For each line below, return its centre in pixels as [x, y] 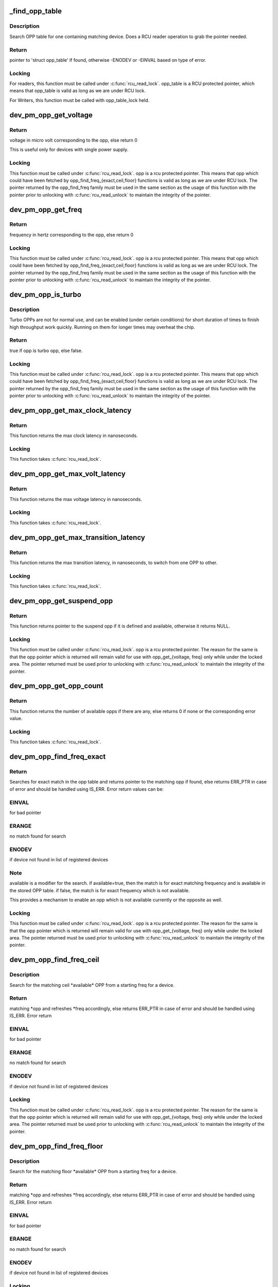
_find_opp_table [36, 11]
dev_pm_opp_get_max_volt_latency [67, 474]
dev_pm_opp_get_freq [46, 209]
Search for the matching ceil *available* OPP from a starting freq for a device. [92, 985]
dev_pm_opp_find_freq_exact [58, 757]
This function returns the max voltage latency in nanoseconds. [76, 499]
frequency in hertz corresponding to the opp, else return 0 [72, 235]
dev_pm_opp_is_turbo [46, 294]
